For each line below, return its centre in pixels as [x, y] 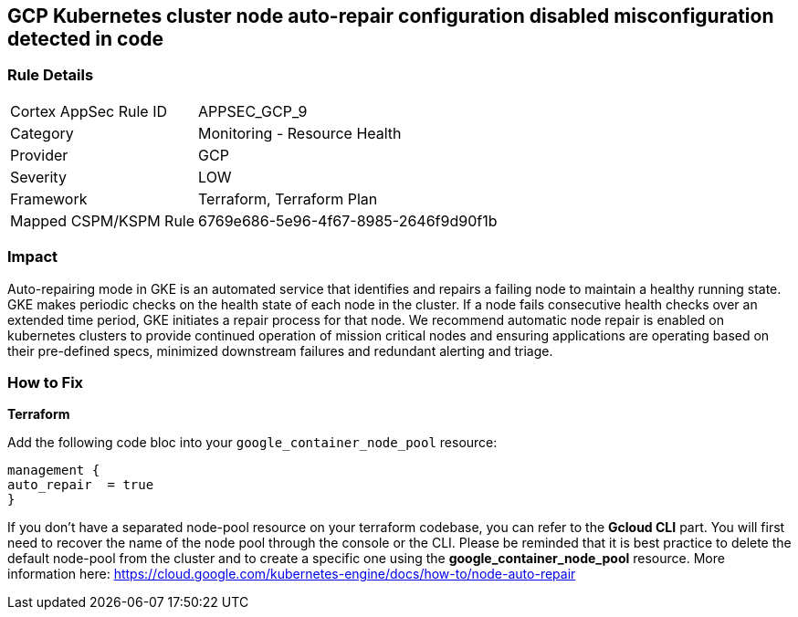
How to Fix [46, 382]
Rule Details [51, 75]
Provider [39, 155]
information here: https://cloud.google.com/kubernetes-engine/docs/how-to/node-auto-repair [292, 574]
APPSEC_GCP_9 [253, 111]
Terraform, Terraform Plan [288, 199]
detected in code [86, 39]
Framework [49, 199]
